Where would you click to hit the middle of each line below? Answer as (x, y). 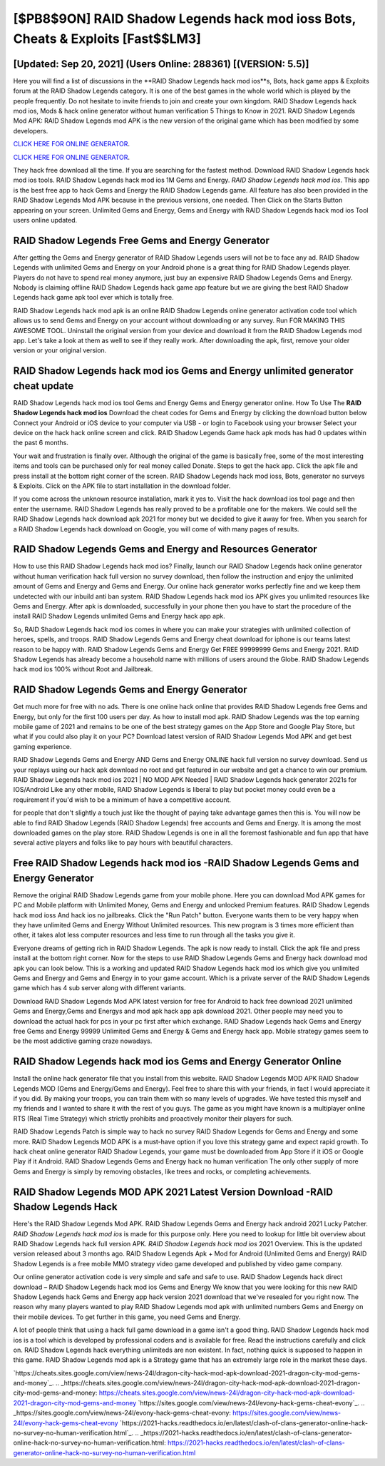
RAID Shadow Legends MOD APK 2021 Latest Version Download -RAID (173, 1192)
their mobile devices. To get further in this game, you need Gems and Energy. (127, 1317)
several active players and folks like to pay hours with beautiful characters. (123, 843)
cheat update (43, 386)
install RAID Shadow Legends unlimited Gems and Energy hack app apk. (119, 616)
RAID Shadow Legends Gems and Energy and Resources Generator (165, 549)
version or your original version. (60, 350)
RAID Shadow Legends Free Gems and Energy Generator (142, 240)
